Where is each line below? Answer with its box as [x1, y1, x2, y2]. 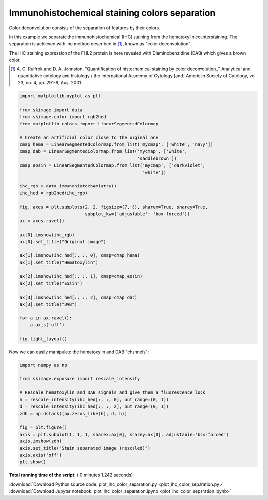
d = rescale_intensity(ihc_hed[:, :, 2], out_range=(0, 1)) [19, 404, 169, 409]
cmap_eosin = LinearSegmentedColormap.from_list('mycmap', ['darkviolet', [19, 163, 206, 168]
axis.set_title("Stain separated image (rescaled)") [19, 445, 151, 451]
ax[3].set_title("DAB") [19, 301, 78, 307]
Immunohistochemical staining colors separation [9, 7, 216, 18]
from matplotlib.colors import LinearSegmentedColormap [19, 121, 159, 126]
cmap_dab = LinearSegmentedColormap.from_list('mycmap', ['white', [19, 149, 188, 154]
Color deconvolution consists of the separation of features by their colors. [9, 25, 161, 31]
